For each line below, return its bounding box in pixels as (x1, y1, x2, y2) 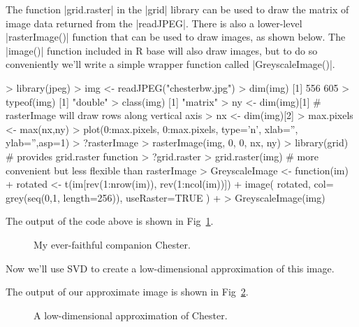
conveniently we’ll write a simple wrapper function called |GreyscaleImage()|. (6, 57, 335, 71)
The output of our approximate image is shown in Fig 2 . (6, 284, 249, 299)
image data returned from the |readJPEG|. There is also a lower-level (6, 15, 302, 30)
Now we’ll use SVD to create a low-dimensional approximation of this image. (6, 260, 335, 275)
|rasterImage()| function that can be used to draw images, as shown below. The (6, 29, 346, 44)
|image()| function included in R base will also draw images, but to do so (6, 43, 318, 57)
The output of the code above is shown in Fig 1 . (6, 214, 214, 228)
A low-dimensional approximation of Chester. (34, 307, 228, 322)
